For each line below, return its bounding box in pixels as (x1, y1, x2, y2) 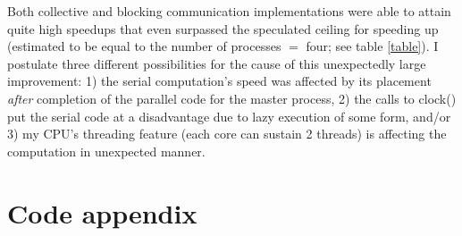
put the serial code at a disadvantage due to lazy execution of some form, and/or (7, 106, 451, 125)
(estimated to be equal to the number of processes (7, 37, 281, 55)
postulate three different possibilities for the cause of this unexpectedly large (7, 54, 426, 72)
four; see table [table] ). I (306, 37, 439, 55)
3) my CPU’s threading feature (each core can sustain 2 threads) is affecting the (7, 124, 447, 143)
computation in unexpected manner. (7, 141, 206, 160)
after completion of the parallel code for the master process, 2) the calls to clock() (7, 88, 457, 107)
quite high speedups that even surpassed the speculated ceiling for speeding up (7, 19, 439, 38)
